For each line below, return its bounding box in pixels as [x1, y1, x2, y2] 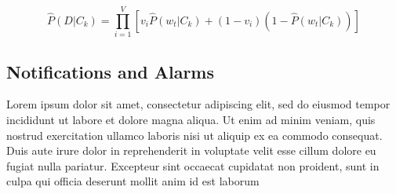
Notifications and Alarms [6, 59, 215, 83]
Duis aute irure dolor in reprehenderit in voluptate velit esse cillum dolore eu [6, 142, 376, 159]
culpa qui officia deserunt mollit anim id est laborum [6, 173, 260, 189]
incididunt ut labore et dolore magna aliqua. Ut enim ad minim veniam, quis [6, 111, 376, 127]
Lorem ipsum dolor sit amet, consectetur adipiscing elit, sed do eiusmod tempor [6, 96, 391, 112]
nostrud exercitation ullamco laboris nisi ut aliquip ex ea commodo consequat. [6, 126, 383, 143]
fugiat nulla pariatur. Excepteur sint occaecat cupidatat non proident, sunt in [6, 157, 380, 174]
